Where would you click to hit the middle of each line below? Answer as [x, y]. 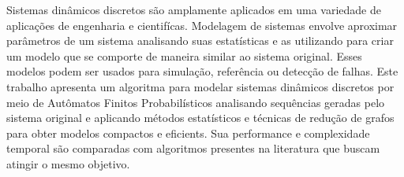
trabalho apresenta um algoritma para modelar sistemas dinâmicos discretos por [200, 86]
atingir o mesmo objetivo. [68, 163]
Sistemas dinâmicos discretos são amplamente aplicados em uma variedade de [194, 9]
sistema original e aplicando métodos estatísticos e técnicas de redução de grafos [200, 118]
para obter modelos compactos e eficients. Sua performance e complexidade [188, 133]
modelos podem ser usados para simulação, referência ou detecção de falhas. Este [202, 71]
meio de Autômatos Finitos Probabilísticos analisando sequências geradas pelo [196, 102]
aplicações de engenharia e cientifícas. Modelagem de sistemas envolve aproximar [202, 25]
